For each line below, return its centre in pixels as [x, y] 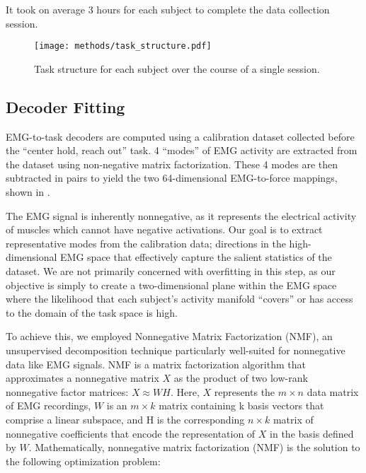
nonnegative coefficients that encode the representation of [131, 433]
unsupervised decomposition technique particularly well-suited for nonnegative [176, 350]
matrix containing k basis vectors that [241, 405]
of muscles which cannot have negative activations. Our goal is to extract [164, 229]
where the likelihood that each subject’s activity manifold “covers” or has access [179, 299]
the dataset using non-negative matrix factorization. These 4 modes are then [172, 164]
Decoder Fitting [65, 106]
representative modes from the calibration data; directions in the [146, 243]
